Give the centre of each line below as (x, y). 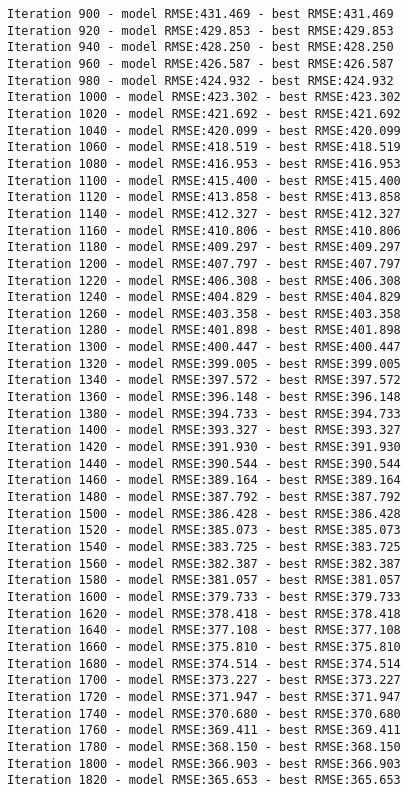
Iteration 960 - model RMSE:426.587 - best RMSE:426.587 (200, 63)
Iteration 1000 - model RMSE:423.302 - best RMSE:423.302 (204, 97)
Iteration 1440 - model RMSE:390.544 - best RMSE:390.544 (204, 463)
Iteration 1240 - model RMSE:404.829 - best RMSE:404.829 (204, 297)
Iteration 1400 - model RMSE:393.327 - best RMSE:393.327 (204, 430)
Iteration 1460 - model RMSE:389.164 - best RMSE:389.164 (204, 480)
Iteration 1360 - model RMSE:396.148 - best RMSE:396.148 (204, 397)
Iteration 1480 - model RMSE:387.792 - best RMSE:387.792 (204, 497)
